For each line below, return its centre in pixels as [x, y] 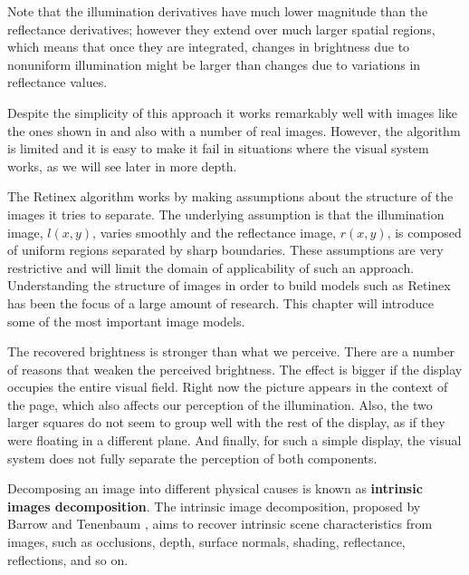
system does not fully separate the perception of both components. [192, 458]
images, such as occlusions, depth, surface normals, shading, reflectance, [206, 542]
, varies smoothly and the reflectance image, [215, 232]
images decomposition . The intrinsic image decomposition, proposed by [214, 506]
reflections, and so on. [68, 559]
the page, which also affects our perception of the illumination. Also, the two [220, 404]
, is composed [424, 232]
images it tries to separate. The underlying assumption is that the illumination [226, 214]
